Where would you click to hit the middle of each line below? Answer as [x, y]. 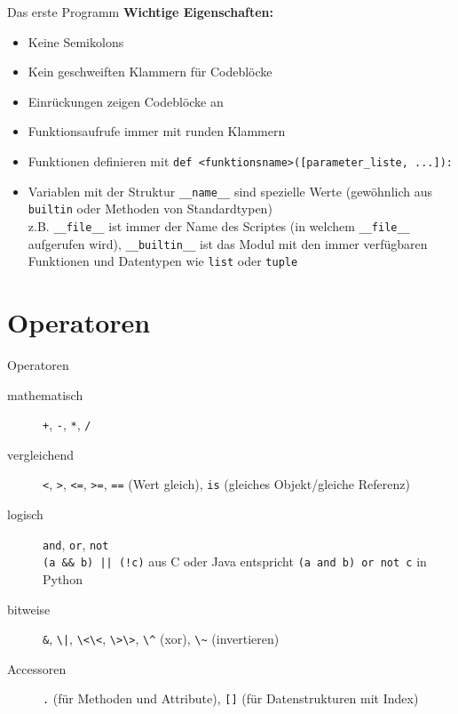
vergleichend [41, 454]
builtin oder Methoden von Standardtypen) [150, 209]
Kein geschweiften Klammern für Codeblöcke [150, 72]
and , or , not [76, 544]
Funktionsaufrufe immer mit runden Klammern [157, 131]
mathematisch [45, 394]
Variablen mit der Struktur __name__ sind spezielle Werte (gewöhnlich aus [230, 191]
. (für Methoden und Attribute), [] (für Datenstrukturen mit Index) [231, 698]
